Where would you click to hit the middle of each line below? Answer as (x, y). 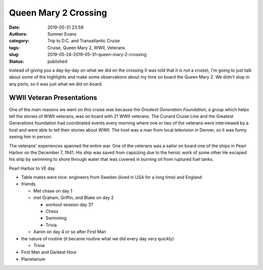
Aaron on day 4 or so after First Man (70, 232)
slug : (14, 55)
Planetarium (33, 259)
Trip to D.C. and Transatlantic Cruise (84, 41)
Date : (15, 27)
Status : (17, 61)
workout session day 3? (69, 204)
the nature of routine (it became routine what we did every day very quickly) (98, 238)
